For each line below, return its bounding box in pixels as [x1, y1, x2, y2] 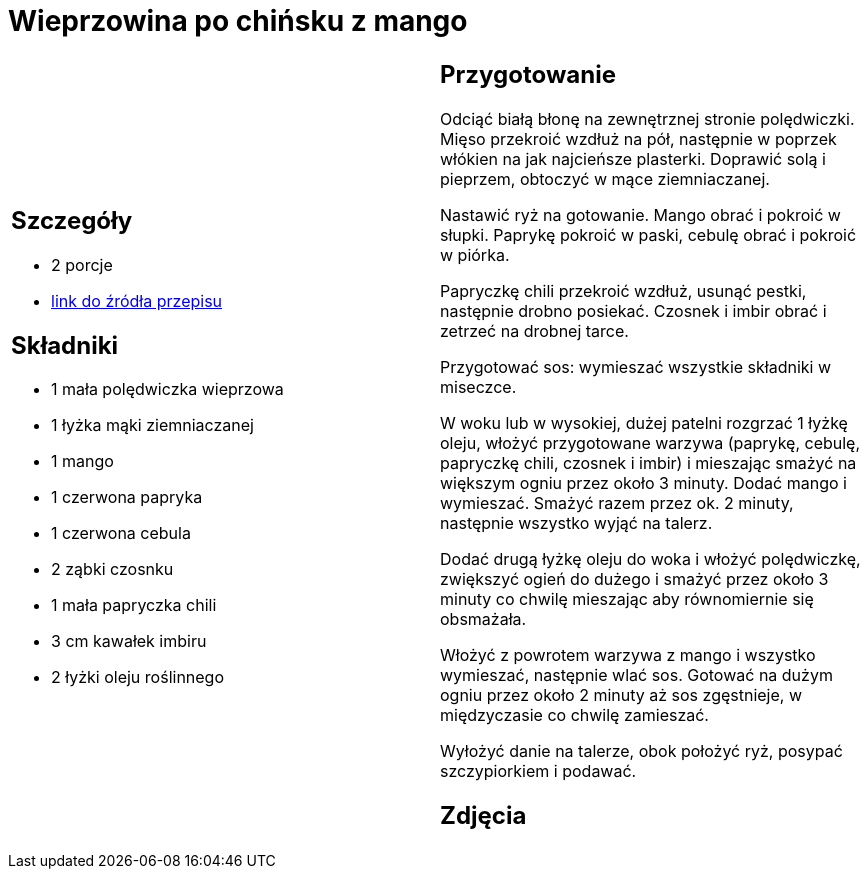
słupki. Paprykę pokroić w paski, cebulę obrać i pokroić [440, 224, 857, 245]
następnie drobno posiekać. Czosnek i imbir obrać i [440, 300, 827, 321]
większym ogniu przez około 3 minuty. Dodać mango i [440, 472, 847, 493]
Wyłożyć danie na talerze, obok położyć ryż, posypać [440, 740, 843, 761]
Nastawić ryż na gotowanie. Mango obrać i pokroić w [440, 204, 841, 225]
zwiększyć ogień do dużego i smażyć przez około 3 [440, 568, 829, 589]
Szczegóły [11, 205, 133, 235]
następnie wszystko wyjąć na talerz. [440, 512, 713, 533]
